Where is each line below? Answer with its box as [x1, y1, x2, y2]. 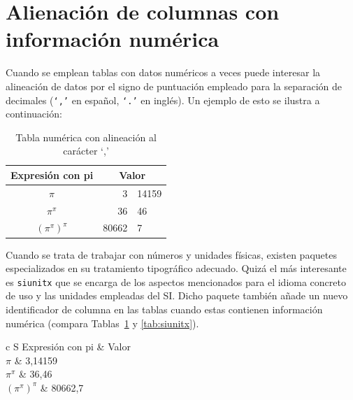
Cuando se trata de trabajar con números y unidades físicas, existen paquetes [6, 247, 337, 262]
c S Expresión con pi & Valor [6, 339, 131, 354]
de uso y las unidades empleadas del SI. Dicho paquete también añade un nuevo [6, 288, 348, 303]
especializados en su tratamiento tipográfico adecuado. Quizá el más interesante [6, 261, 347, 276]
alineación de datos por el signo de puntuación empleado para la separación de [6, 78, 343, 93]
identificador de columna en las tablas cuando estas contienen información [6, 302, 323, 316]
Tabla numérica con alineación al [15, 129, 157, 144]
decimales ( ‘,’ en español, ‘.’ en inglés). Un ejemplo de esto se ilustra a [6, 92, 320, 107]
